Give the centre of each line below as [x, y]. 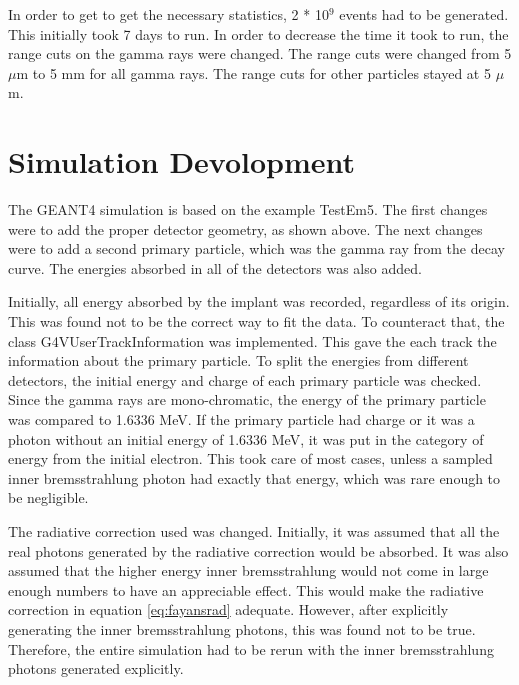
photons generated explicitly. [96, 668]
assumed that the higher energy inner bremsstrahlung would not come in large [248, 570]
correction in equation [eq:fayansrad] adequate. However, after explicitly [228, 609]
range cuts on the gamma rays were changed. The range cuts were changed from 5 [260, 53]
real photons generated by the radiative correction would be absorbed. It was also [258, 550]
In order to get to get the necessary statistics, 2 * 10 [168, 14]
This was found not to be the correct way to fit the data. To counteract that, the [256, 321]
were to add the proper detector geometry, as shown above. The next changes [245, 228]
